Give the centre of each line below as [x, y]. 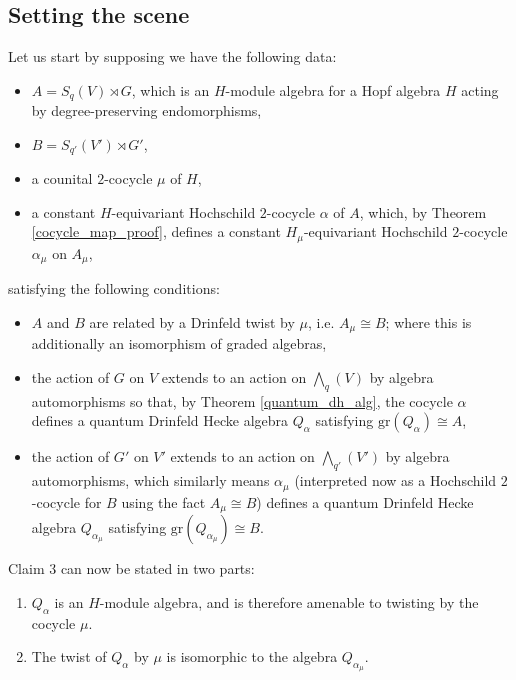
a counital [62, 178]
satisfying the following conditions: [114, 288]
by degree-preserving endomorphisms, [146, 110]
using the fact [163, 501]
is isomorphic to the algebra [252, 656]
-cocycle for [66, 501]
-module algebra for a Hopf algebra [333, 89]
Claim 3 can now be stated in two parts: [131, 568]
